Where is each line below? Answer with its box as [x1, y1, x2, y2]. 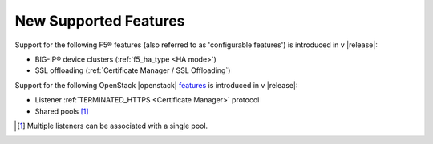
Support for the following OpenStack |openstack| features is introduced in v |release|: [14, 80, 298, 90]
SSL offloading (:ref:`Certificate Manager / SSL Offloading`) [34, 66, 231, 75]
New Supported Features [14, 12, 185, 30]
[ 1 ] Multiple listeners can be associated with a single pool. [17, 121, 208, 130]
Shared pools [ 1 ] [34, 106, 89, 116]
